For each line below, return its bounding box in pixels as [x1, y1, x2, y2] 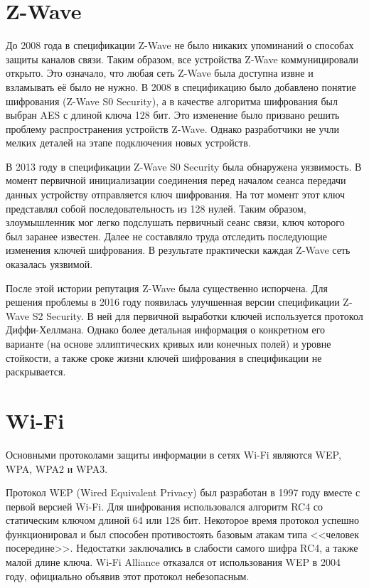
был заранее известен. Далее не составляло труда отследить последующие [6, 228, 328, 243]
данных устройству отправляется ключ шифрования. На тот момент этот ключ [6, 187, 345, 202]
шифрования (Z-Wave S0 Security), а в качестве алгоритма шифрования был [6, 93, 338, 108]
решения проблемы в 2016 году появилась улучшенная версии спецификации [6, 294, 340, 309]
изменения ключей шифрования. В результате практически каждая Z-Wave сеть [6, 242, 351, 257]
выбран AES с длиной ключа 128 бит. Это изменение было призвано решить [6, 107, 340, 122]
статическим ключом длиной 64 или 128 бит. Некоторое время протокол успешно [6, 513, 360, 528]
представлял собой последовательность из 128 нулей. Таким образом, [6, 201, 306, 215]
